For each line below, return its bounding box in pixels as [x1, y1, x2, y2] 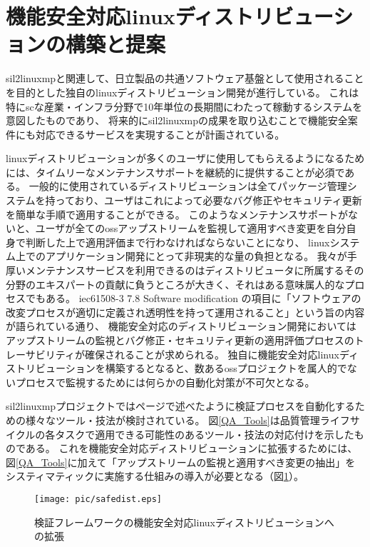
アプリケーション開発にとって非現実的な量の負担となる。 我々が [45, 249, 347, 264]
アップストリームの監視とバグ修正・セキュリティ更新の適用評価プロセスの [6, 333, 354, 347]
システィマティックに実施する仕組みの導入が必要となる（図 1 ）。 [6, 468, 304, 483]
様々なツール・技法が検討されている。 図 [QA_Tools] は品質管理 [25, 412, 320, 427]
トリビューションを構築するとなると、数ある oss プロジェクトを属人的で [15, 361, 347, 376]
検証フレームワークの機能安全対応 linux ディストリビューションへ [34, 514, 334, 529]
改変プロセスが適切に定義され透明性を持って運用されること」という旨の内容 [6, 304, 365, 319]
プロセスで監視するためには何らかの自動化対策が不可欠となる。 [15, 374, 315, 389]
